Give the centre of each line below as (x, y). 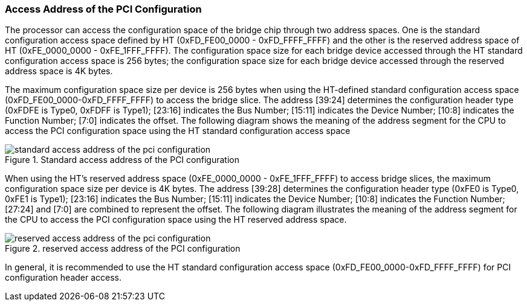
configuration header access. (63, 278)
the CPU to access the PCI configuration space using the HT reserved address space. (176, 220)
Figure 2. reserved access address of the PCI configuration (123, 249)
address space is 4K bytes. (59, 71)
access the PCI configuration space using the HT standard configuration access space (178, 131)
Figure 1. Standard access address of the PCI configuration (122, 160)
